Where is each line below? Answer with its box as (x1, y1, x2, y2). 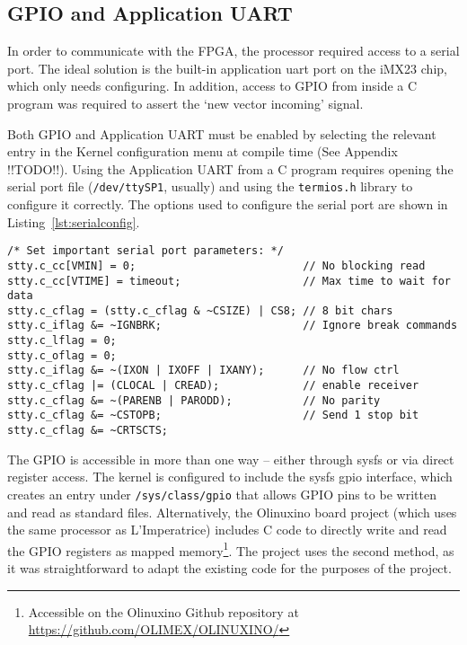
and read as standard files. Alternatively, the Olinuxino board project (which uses (7, 502, 457, 521)
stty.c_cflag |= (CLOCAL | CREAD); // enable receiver (7, 379, 419, 393)
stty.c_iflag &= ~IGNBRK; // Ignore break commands (7, 319, 458, 332)
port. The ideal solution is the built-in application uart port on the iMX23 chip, (7, 58, 447, 77)
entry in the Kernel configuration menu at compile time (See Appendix (7, 142, 398, 161)
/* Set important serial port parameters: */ (7, 244, 284, 258)
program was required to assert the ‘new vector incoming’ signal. (7, 93, 364, 112)
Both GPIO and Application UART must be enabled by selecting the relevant (7, 124, 436, 143)
